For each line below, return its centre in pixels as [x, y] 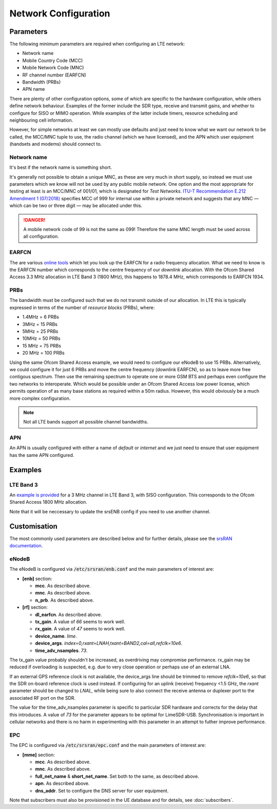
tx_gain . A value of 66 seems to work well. [80, 622]
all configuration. [41, 237]
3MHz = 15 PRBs [40, 324]
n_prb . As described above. [65, 600]
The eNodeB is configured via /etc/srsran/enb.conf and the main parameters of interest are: [112, 569]
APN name [34, 89]
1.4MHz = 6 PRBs [41, 317]
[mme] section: [38, 755]
